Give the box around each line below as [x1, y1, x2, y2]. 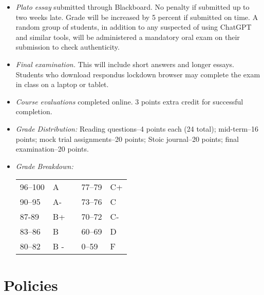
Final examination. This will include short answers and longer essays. [15, 58, 235, 69]
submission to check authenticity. [15, 41, 120, 52]
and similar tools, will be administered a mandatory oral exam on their [15, 31, 240, 42]
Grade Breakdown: [15, 160, 73, 171]
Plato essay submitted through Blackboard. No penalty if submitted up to [15, 2, 250, 12]
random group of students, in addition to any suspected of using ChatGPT [15, 22, 252, 32]
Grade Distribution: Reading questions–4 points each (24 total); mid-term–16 [15, 123, 259, 134]
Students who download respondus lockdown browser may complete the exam [15, 69, 260, 79]
